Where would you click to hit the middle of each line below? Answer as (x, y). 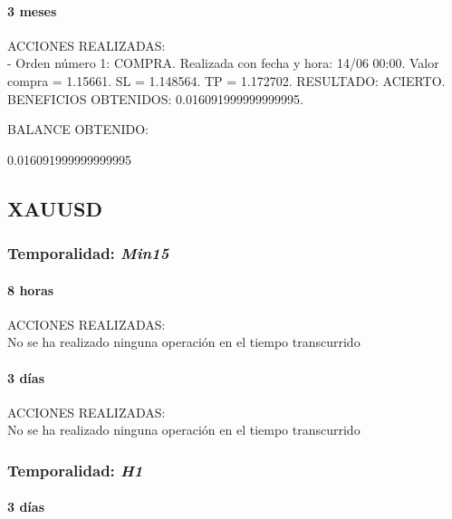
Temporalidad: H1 (75, 470)
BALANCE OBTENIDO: (78, 129)
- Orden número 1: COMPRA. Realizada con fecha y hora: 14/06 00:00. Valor (223, 63)
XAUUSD (55, 208)
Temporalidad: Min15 (88, 253)
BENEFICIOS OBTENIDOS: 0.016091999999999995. (155, 98)
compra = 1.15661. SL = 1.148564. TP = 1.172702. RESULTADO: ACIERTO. (226, 80)
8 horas (31, 289)
